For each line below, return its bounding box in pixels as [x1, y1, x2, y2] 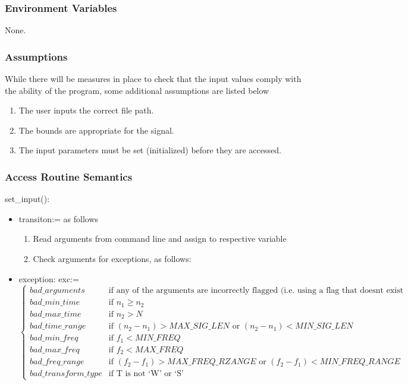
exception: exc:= [18, 272, 79, 285]
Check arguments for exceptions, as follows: [33, 253, 192, 264]
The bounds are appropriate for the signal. [18, 124, 174, 136]
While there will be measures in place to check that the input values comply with [5, 72, 302, 85]
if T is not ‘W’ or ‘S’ [108, 370, 184, 378]
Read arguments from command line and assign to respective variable [33, 232, 287, 245]
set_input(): [5, 192, 50, 205]
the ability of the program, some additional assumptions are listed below [5, 84, 269, 96]
